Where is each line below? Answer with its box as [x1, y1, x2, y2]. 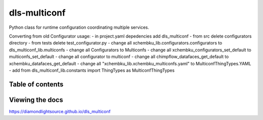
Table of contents [9, 80, 63, 88]
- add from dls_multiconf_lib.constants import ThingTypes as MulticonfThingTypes [9, 67, 175, 73]
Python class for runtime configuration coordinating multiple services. [9, 24, 150, 30]
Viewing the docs [9, 96, 63, 104]
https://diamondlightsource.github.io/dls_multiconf [9, 108, 111, 114]
